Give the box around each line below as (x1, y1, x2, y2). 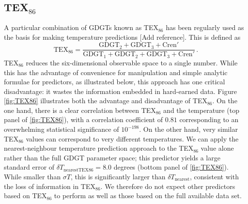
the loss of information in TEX (4, 181, 96, 191)
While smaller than (4, 172, 61, 182)
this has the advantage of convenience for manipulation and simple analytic (4, 67, 228, 77)
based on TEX (4, 190, 47, 201)
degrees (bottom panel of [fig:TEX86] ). (113, 162, 229, 172)
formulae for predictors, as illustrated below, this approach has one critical (4, 77, 225, 87)
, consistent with (190, 172, 239, 182)
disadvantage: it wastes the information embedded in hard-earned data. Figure (4, 86, 237, 96)
